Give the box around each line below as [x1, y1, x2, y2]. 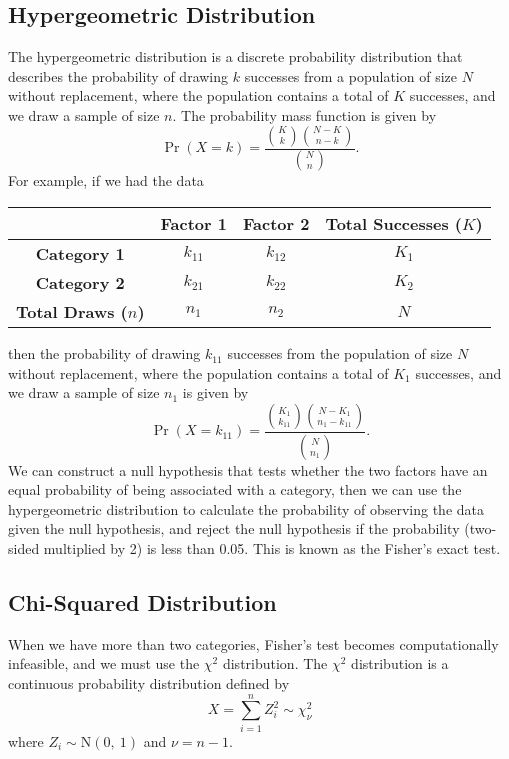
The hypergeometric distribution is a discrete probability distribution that [8, 46, 463, 67]
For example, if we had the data [8, 170, 204, 191]
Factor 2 [242, 212, 310, 236]
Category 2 [35, 271, 125, 295]
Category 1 [35, 242, 125, 266]
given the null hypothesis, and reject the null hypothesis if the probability [8, 518, 460, 539]
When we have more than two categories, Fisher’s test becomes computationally [8, 633, 499, 654]
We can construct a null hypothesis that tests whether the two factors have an [8, 459, 488, 480]
